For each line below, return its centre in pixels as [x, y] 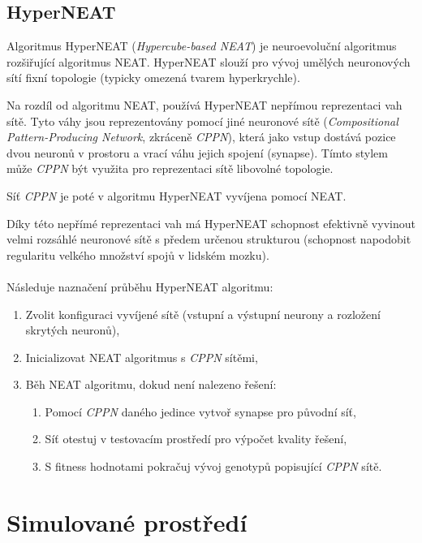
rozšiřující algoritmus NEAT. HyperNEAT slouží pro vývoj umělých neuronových [209, 61]
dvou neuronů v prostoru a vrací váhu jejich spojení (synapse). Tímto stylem [197, 152]
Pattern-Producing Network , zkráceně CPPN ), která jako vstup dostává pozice [201, 137]
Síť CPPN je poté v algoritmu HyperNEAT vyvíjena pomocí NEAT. [177, 195]
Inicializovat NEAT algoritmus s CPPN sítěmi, [142, 357]
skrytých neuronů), [73, 330]
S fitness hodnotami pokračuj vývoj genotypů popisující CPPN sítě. [213, 466]
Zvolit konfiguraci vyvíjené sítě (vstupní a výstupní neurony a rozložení [203, 314]
